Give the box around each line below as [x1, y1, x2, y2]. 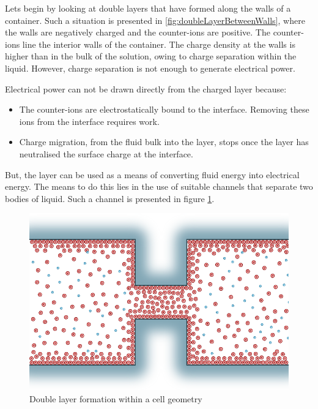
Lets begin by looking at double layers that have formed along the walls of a [5, 2, 291, 14]
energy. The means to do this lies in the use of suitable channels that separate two [5, 180, 313, 193]
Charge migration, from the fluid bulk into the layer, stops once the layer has [19, 135, 309, 148]
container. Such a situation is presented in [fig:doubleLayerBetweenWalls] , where [5, 13, 305, 26]
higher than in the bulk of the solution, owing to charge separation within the [5, 50, 297, 62]
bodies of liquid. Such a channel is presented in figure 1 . [5, 192, 215, 204]
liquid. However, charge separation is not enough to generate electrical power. [5, 61, 295, 74]
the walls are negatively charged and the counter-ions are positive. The [5, 26, 270, 39]
